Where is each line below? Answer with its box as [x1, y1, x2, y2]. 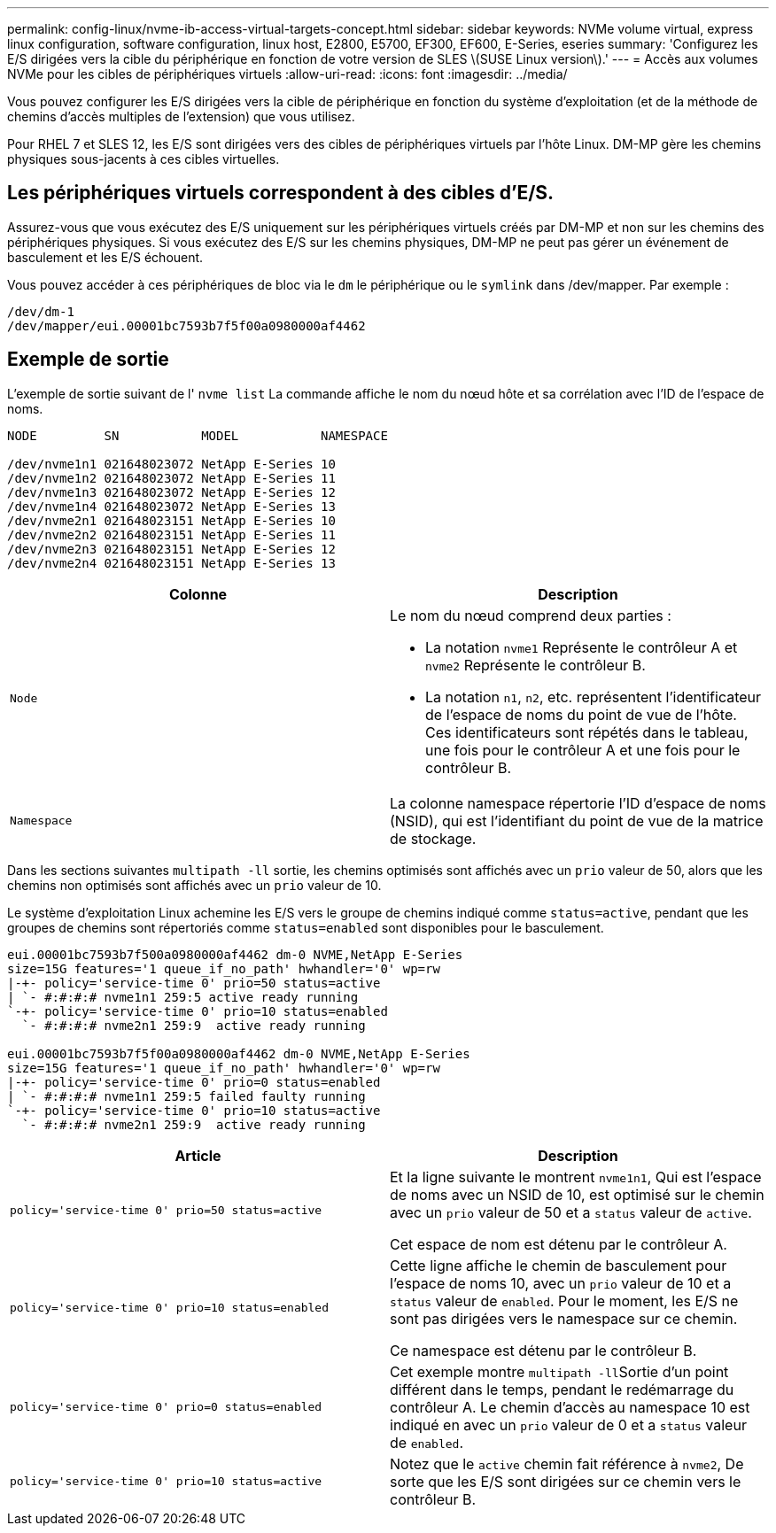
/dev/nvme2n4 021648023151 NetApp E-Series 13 [7, 555, 336, 570]
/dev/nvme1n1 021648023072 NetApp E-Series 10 [7, 456, 336, 471]
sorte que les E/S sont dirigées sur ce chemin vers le [390, 1472, 741, 1490]
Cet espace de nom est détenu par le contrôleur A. [390, 1235, 727, 1253]
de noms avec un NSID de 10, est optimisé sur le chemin [390, 1185, 764, 1204]
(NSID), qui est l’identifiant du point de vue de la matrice [390, 811, 764, 830]
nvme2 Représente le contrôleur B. [425, 655, 646, 674]
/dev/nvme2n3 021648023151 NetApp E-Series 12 [7, 541, 336, 556]
